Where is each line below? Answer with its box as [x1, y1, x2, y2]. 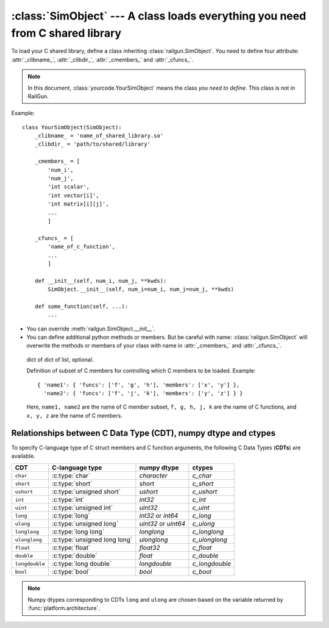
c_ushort [192, 488, 218, 496]
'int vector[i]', [48, 192, 100, 199]
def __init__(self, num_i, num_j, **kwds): [34, 277, 167, 284]
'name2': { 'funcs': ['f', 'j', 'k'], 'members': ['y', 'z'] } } [43, 390, 243, 397]
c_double [192, 552, 219, 560]
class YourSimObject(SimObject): [22, 124, 122, 130]
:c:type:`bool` [52, 568, 91, 576]
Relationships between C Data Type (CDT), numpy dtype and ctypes [11, 427, 276, 438]
